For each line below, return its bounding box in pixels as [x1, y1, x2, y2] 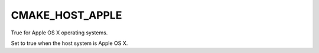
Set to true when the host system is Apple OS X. [11, 40, 128, 47]
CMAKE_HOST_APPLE [11, 9, 122, 22]
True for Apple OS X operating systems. [11, 29, 108, 36]
